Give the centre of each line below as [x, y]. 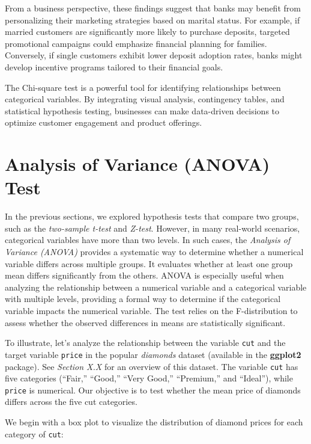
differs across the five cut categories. [71, 402]
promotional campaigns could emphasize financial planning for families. [136, 43]
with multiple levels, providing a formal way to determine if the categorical [143, 299]
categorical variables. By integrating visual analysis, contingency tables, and [145, 99]
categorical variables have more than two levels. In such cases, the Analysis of [148, 240]
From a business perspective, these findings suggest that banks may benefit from [153, 8]
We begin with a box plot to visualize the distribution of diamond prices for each [154, 422]
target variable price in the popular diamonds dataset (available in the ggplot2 [153, 354]
